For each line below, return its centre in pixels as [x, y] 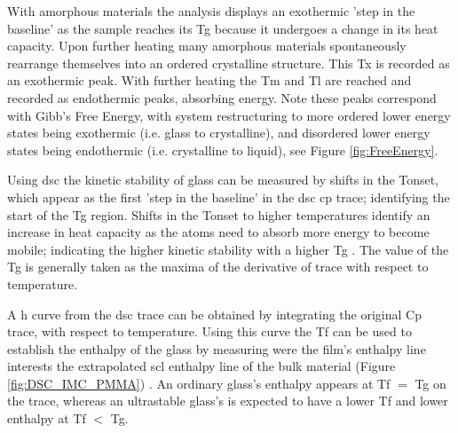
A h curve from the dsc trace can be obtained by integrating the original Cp [214, 314]
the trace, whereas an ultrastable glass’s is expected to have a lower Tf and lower [228, 401]
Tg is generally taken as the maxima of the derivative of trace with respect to [218, 267]
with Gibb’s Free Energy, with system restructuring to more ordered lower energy [229, 115]
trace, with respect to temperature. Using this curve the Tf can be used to [209, 331]
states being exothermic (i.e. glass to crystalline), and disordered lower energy [219, 133]
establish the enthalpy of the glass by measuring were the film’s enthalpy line [217, 348]
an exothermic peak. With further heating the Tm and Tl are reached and [209, 80]
